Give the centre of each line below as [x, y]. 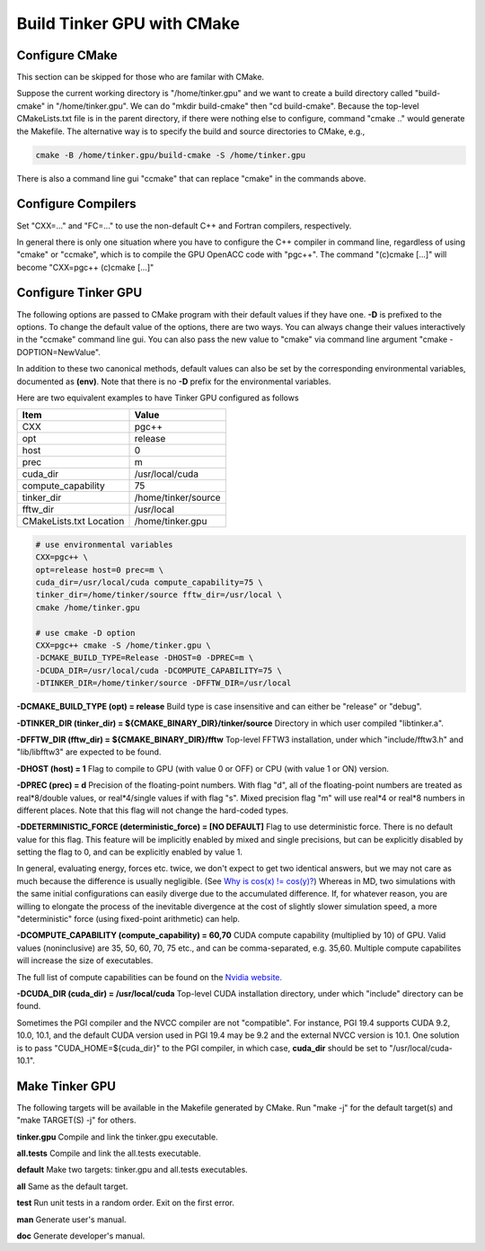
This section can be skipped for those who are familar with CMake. [141, 77]
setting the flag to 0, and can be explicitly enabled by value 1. [129, 852]
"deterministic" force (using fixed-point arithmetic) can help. [128, 919]
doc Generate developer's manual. [81, 1236]
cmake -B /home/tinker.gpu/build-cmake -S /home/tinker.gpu [171, 155]
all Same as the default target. [72, 1186]
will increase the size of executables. [85, 961]
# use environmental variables [105, 545]
